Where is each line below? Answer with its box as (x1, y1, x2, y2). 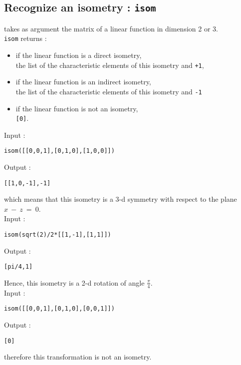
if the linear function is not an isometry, (15, 103, 138, 113)
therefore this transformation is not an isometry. (4, 352, 152, 362)
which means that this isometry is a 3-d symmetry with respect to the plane (4, 194, 237, 204)
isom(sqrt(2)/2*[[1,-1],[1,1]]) (4, 231, 111, 239)
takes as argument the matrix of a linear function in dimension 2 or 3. (4, 23, 218, 33)
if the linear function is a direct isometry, (15, 50, 142, 60)
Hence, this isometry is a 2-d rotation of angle (4, 277, 145, 288)
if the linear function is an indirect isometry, (15, 76, 151, 87)
